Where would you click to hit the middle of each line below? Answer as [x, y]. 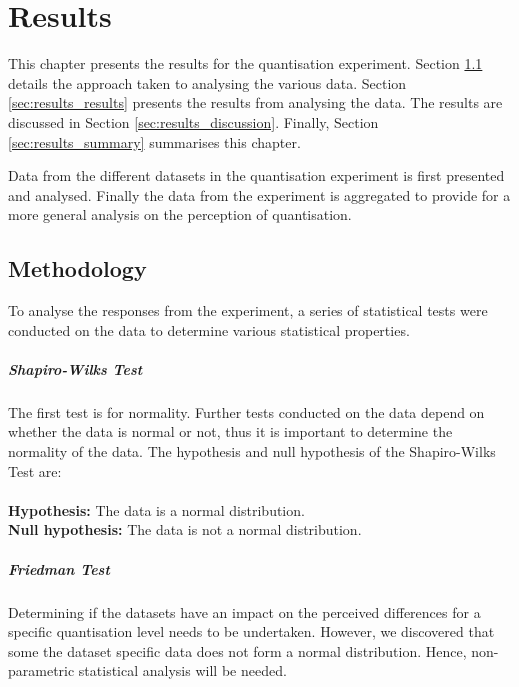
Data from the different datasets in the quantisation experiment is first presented [256, 175]
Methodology [77, 268]
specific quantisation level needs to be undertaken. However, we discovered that [251, 631]
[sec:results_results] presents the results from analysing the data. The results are [255, 102]
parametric [41, 670]
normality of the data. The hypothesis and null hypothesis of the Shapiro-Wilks [252, 451]
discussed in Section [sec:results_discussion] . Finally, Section [193, 121]
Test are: [35, 470]
